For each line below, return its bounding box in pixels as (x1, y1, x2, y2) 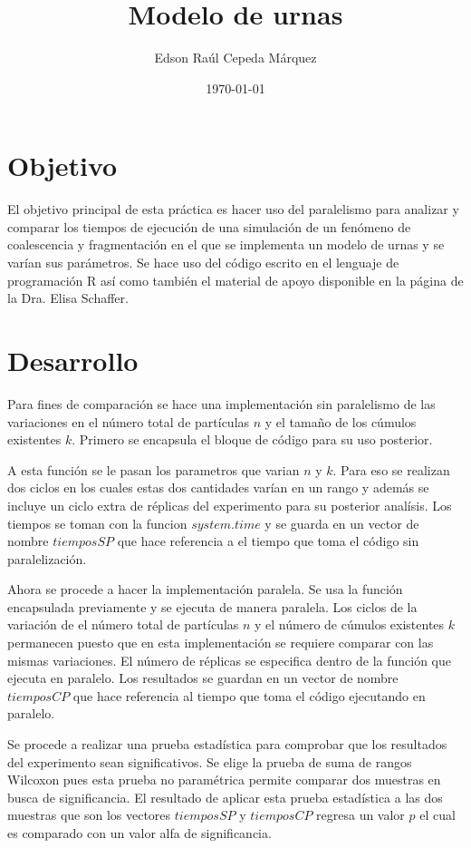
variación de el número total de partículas (7, 615, 239, 634)
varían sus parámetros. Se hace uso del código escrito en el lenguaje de (7, 253, 399, 272)
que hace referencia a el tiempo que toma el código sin (117, 531, 419, 551)
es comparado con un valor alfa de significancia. (7, 824, 272, 842)
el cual (419, 805, 456, 824)
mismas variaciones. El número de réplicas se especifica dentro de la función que (7, 650, 451, 669)
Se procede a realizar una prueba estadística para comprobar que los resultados (7, 735, 447, 754)
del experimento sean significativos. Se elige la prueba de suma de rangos (7, 752, 412, 771)
